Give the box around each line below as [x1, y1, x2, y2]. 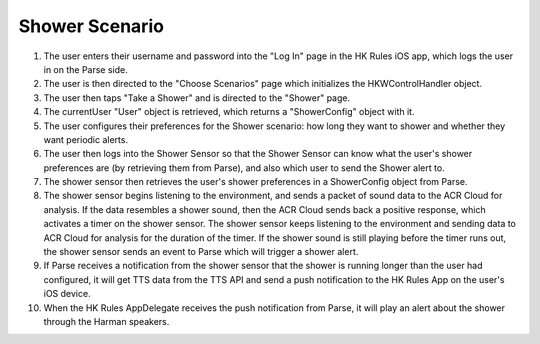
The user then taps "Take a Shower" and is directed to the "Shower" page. [43, 91, 350, 104]
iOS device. [43, 288, 91, 300]
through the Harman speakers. [43, 315, 170, 327]
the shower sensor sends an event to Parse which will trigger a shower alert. [43, 246, 359, 258]
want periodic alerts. [43, 133, 129, 145]
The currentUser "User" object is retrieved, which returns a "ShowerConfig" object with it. [43, 106, 415, 118]
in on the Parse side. [43, 63, 129, 75]
